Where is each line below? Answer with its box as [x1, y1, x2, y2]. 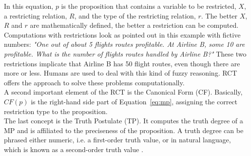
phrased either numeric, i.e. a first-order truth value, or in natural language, [4, 135, 231, 145]
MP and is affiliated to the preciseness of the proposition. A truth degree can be [4, 125, 244, 135]
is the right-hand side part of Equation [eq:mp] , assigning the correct [31, 96, 238, 106]
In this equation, [4, 1, 54, 11]
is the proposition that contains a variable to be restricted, [61, 1, 236, 11]
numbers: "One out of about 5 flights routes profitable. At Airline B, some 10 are [4, 39, 245, 49]
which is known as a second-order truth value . [4, 144, 143, 154]
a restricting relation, [4, 10, 67, 20]
